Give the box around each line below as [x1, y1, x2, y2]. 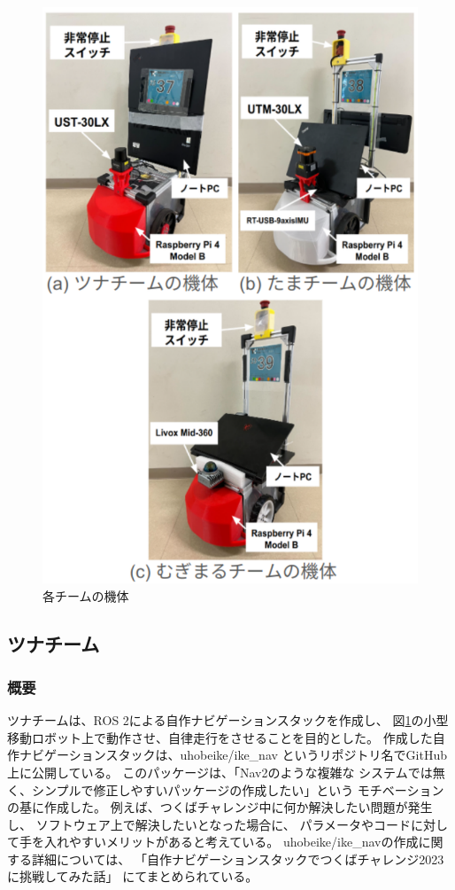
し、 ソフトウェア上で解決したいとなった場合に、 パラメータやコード [7, 815, 412, 833]
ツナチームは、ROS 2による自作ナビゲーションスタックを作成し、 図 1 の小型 [7, 711, 449, 730]
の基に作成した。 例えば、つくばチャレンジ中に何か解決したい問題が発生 [7, 798, 433, 816]
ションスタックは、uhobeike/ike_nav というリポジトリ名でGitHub [68, 746, 447, 764]
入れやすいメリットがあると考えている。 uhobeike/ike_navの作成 [43, 832, 419, 851]
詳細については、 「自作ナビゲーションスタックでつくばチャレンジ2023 [31, 849, 444, 868]
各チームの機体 [42, 586, 129, 605]
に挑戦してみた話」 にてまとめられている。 [7, 867, 258, 886]
